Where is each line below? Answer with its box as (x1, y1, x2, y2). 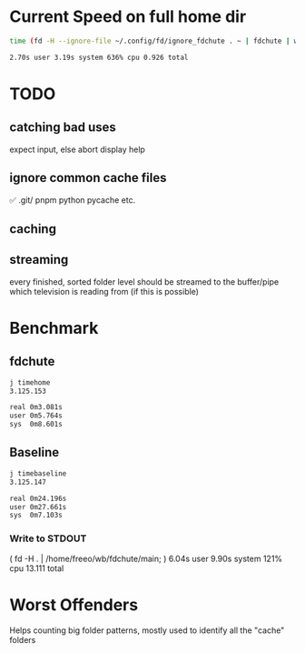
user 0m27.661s (9, 502, 67, 511)
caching (9, 221, 57, 236)
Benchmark (9, 317, 99, 338)
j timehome (9, 377, 51, 387)
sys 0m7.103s (9, 511, 64, 520)
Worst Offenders (9, 594, 139, 615)
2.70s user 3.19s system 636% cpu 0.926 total (9, 53, 189, 62)
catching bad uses (9, 120, 116, 136)
